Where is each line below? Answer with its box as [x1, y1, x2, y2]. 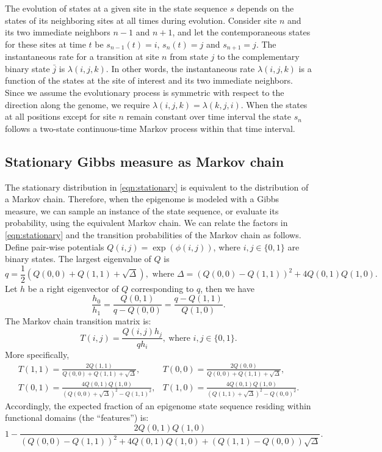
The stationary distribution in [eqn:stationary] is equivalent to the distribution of [5, 180, 309, 193]
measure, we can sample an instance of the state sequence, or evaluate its [5, 204, 279, 217]
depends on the [237, 2, 294, 14]
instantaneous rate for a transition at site [5, 50, 159, 63]
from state [170, 50, 208, 63]
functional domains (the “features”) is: [5, 411, 149, 424]
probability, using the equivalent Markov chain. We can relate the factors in [5, 216, 288, 229]
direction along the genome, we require [5, 98, 150, 111]
